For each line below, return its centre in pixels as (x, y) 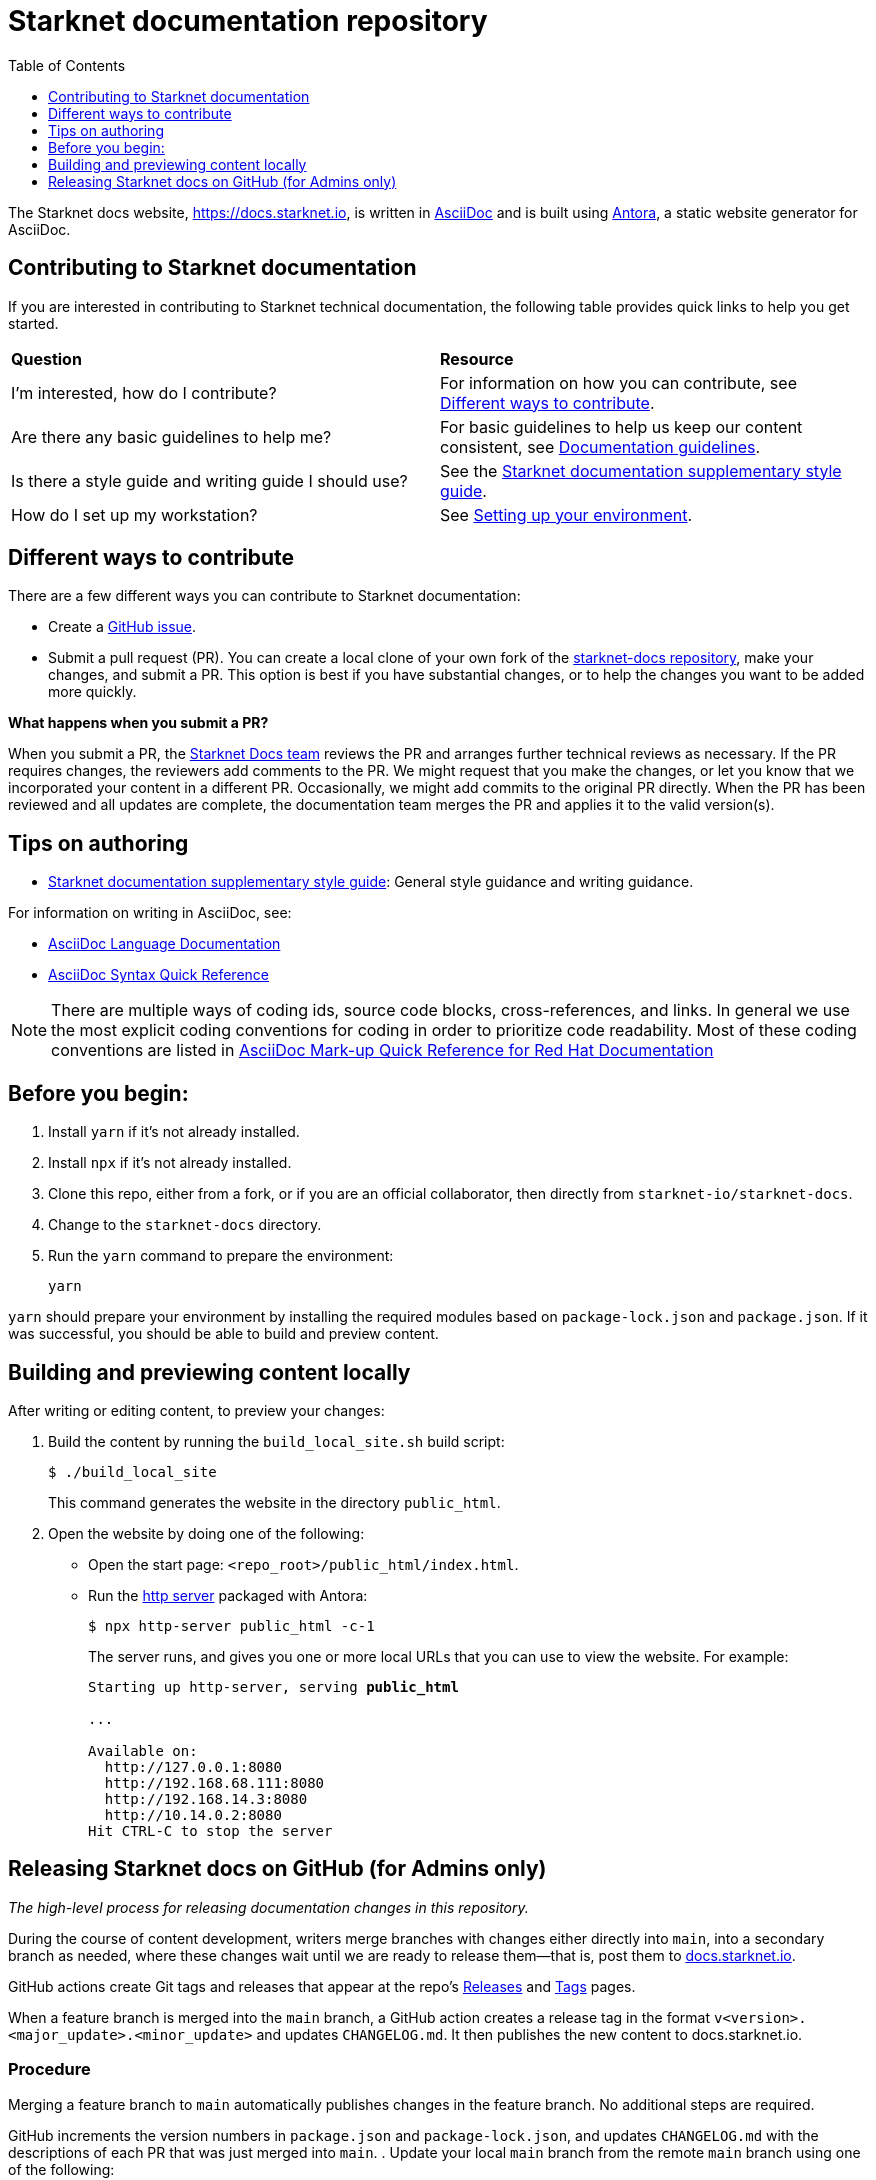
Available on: (143, 1750)
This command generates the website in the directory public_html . (274, 1502)
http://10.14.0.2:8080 (193, 1814)
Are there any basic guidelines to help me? (171, 436)
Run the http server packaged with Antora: (228, 1595)
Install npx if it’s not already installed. (170, 1163)
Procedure (49, 2069)
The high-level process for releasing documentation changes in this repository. (268, 1907)
